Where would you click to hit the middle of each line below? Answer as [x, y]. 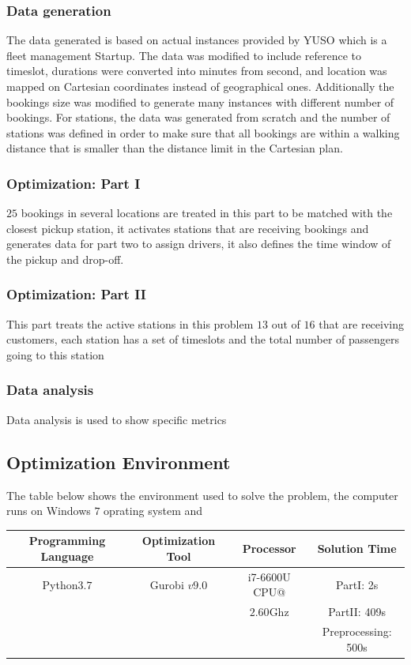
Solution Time [357, 549]
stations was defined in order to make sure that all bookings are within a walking [203, 132]
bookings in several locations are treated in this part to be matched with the [207, 213]
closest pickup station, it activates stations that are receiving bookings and [188, 228]
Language [67, 556]
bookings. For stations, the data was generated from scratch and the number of [198, 117]
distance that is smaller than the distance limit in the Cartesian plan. [175, 148]
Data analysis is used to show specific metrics [117, 419]
